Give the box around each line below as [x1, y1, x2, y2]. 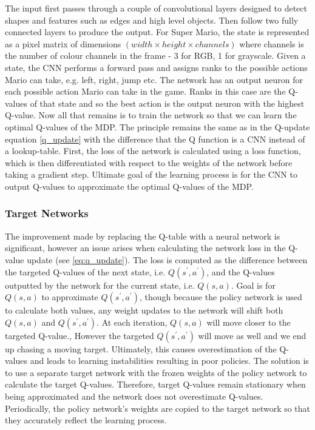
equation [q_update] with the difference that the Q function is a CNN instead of [5, 132, 305, 145]
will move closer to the [206, 315, 291, 328]
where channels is [239, 37, 304, 50]
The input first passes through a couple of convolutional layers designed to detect [5, 2, 307, 14]
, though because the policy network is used [139, 291, 302, 303]
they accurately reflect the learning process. [5, 414, 167, 426]
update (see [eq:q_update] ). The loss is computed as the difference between [27, 253, 308, 266]
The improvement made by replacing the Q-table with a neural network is [5, 229, 280, 242]
